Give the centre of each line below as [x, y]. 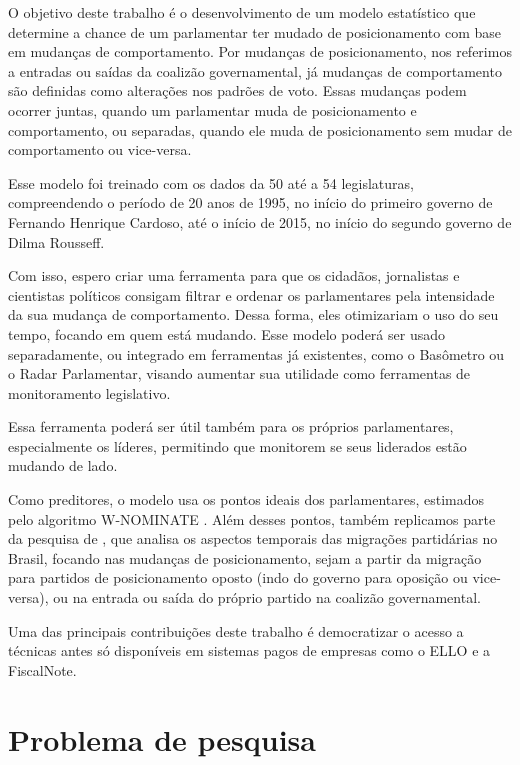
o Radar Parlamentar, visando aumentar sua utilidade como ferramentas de [239, 373]
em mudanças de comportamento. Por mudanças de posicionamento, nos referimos [260, 51]
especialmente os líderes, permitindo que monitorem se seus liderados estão [237, 445]
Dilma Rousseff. [56, 241]
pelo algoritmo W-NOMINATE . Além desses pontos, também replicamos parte [252, 518]
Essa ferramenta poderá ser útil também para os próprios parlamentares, [231, 426]
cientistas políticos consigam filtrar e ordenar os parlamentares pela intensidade [251, 294]
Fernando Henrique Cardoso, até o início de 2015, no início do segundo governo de [260, 221]
